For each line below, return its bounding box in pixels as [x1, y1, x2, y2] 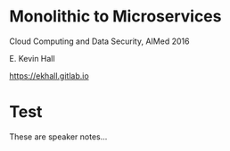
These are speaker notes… [9, 131, 108, 142]
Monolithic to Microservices [9, 6, 222, 27]
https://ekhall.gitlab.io [9, 70, 89, 81]
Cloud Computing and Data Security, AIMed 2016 [9, 36, 190, 46]
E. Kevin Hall [9, 53, 55, 63]
